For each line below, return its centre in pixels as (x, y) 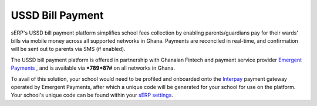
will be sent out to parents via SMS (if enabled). (68, 49)
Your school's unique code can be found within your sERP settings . (92, 95)
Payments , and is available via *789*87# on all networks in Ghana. (93, 68)
